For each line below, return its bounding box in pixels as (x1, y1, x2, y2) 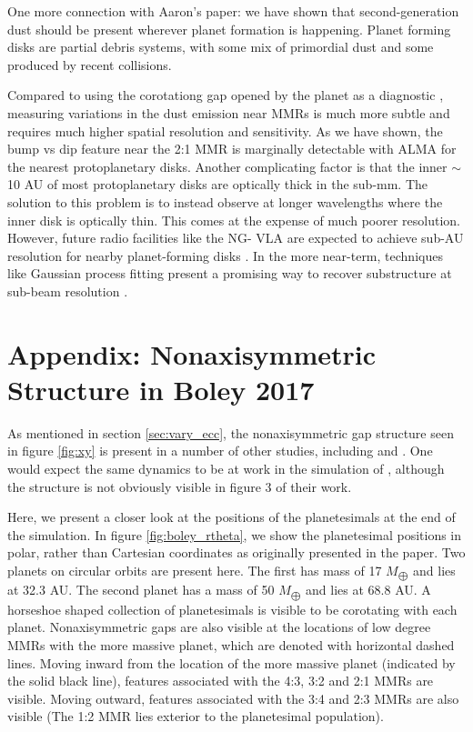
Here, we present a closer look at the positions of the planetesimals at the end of (7, 507, 456, 526)
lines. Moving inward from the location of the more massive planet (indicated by (7, 653, 456, 672)
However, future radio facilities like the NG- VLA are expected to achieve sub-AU (7, 228, 464, 247)
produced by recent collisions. (7, 55, 172, 74)
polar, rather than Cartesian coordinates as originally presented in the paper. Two (7, 543, 466, 562)
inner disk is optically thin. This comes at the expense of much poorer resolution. (7, 210, 461, 229)
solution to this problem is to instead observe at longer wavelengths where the (7, 192, 443, 211)
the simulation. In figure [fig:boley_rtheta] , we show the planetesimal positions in (7, 525, 462, 544)
